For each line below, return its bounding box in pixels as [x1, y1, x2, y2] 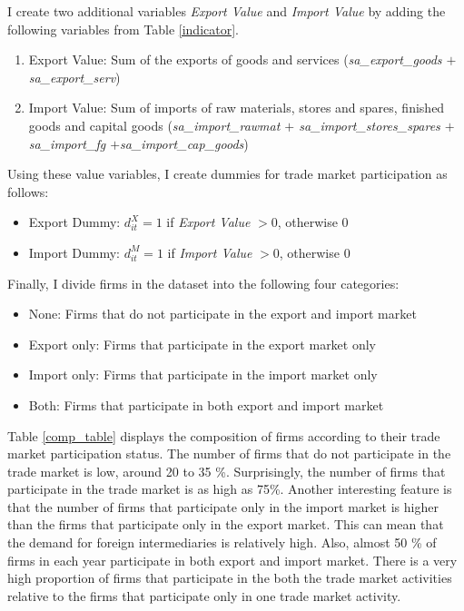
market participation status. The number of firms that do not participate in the [7, 444, 451, 463]
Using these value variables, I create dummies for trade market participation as [7, 164, 448, 183]
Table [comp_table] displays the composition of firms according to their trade [7, 426, 440, 445]
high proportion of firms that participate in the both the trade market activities [7, 568, 452, 587]
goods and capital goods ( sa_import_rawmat [28, 115, 281, 134]
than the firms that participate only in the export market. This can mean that [7, 515, 444, 534]
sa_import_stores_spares [299, 115, 440, 134]
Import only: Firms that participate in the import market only [28, 365, 378, 384]
